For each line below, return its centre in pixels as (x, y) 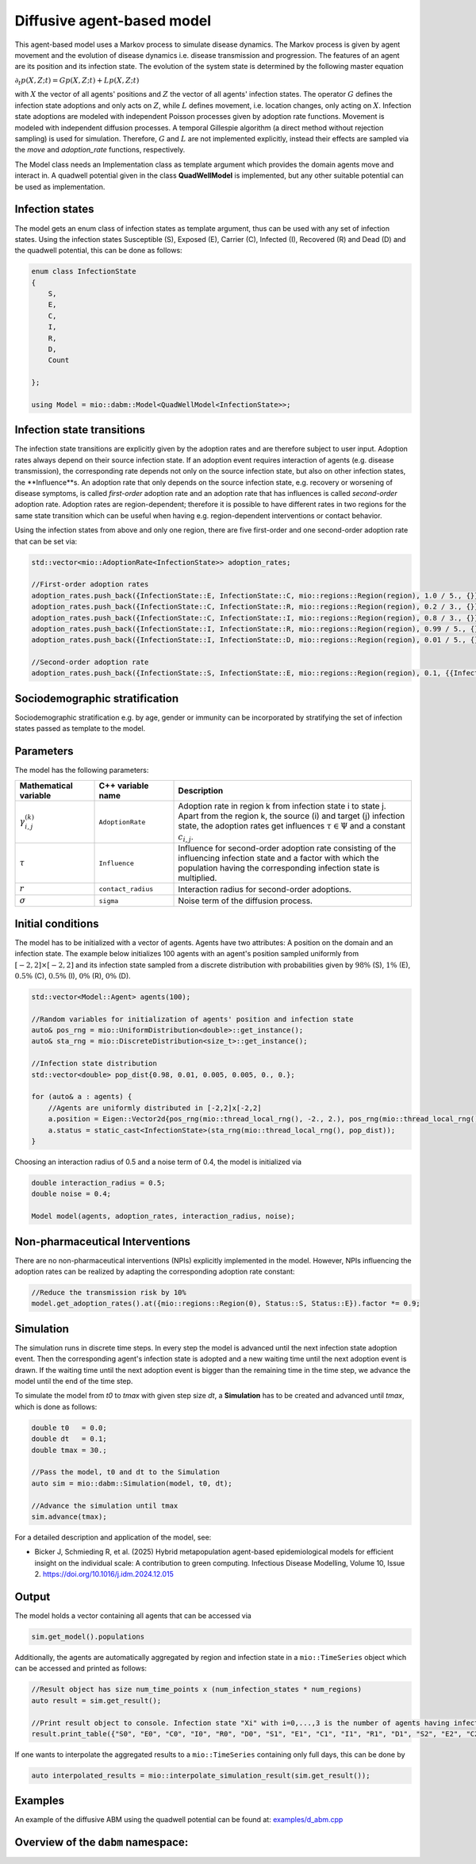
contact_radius (126, 889)
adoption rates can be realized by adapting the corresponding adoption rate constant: (155, 1271)
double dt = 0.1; (69, 1439)
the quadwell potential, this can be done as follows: (98, 251)
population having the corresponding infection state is (279, 868)
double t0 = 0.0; (69, 1428)
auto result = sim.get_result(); (96, 1701)
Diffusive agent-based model (113, 21)
